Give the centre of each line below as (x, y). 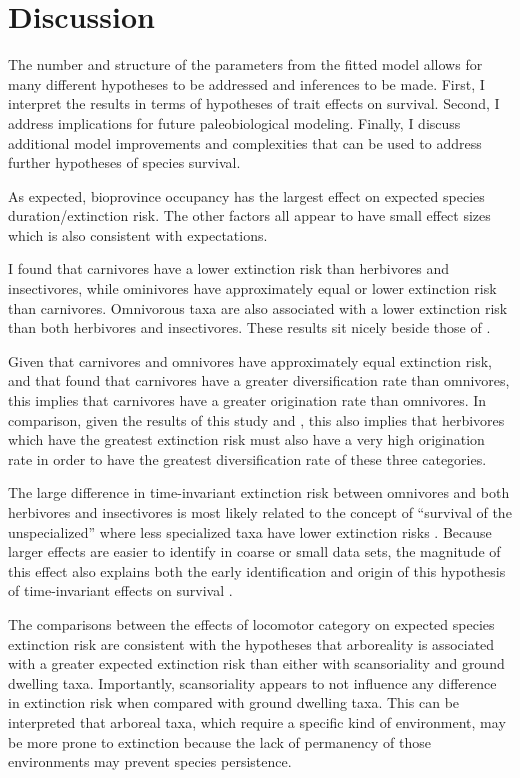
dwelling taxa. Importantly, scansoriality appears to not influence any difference (252, 682)
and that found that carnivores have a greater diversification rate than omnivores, (259, 380)
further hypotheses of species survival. (124, 162)
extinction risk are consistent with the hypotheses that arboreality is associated (251, 643)
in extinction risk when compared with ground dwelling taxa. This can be (234, 702)
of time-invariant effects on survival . (120, 590)
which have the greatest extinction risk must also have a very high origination (246, 439)
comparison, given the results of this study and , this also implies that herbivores (256, 419)
